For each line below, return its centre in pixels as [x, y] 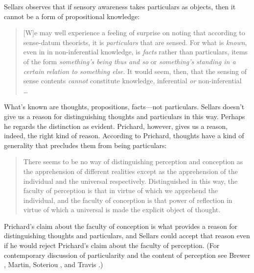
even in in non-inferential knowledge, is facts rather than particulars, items [135, 52]
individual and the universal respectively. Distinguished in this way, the [130, 181]
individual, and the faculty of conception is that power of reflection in [128, 200]
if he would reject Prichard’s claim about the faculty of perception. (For [112, 245]
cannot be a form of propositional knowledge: [72, 16]
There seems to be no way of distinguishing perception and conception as [133, 161]
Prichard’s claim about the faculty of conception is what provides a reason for [121, 226]
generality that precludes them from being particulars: [85, 145]
